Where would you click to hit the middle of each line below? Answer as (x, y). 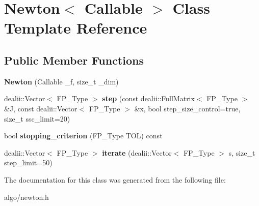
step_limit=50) (28, 163)
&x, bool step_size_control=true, (187, 108)
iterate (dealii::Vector (137, 152)
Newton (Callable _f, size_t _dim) (61, 81)
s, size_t (242, 152)
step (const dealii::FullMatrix (148, 98)
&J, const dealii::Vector (41, 108)
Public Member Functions (74, 60)
